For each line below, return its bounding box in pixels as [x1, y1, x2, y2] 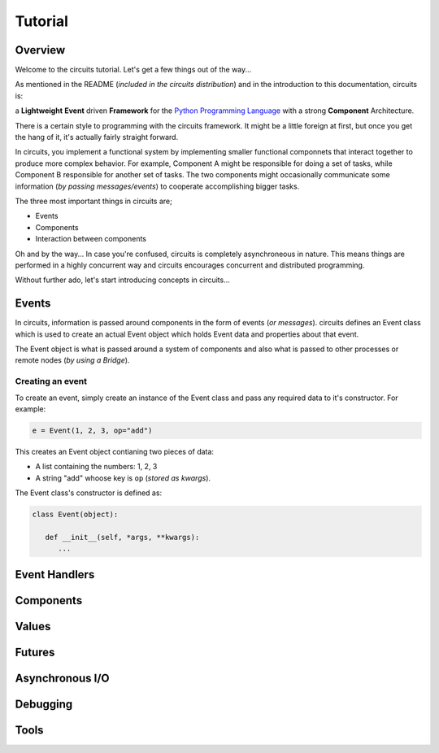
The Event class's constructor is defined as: [15, 488, 163, 498]
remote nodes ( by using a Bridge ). [15, 355, 130, 365]
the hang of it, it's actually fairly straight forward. [15, 133, 179, 142]
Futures [15, 645, 55, 659]
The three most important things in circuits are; [15, 196, 172, 206]
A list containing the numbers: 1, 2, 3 [35, 462, 158, 472]
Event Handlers [15, 568, 95, 581]
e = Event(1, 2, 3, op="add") [32, 425, 153, 435]
